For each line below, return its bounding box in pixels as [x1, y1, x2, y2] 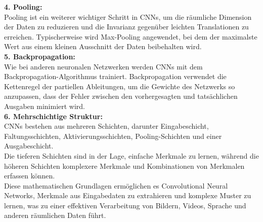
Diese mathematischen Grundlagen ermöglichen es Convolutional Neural [4, 180, 228, 191]
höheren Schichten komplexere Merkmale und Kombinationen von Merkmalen [4, 160, 245, 171]
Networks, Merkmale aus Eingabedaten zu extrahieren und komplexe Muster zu [4, 190, 251, 201]
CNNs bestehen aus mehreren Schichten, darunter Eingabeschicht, [4, 121, 209, 131]
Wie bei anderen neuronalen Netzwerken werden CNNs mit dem [4, 61, 203, 71]
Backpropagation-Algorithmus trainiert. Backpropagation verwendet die [4, 71, 227, 82]
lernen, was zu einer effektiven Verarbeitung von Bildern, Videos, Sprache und [4, 200, 246, 210]
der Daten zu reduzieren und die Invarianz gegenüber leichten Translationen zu [4, 21, 249, 32]
